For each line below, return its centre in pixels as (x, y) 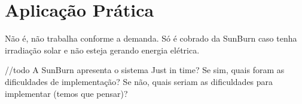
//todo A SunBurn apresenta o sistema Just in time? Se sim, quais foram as (145, 70)
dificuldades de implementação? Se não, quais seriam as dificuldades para (139, 81)
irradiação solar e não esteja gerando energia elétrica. (102, 50)
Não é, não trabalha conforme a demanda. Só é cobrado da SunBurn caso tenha (151, 38)
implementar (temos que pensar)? (66, 93)
